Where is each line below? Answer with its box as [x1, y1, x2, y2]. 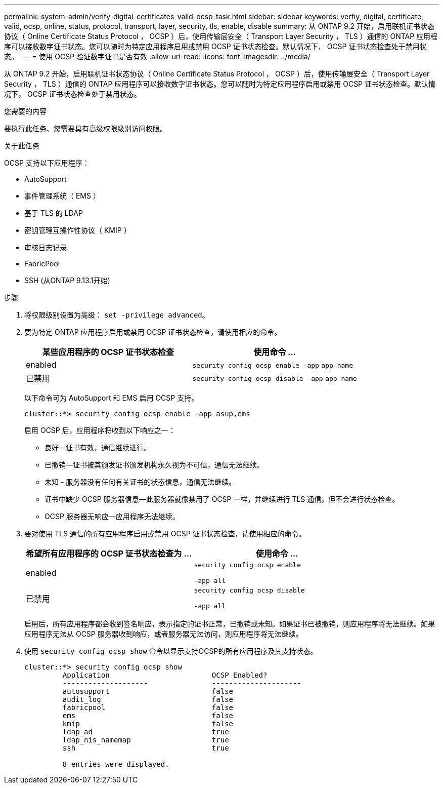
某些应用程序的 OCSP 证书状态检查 [42, 347, 174, 357]
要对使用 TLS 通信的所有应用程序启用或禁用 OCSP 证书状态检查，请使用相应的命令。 [24, 529, 306, 538]
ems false [62, 712, 234, 720]
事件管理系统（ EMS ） [24, 191, 100, 200]
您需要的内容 [4, 107, 47, 115]
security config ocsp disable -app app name [192, 375, 357, 382]
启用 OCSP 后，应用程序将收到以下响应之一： [24, 426, 175, 435]
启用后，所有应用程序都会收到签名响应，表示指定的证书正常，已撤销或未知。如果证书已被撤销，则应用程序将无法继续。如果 [24, 619, 435, 628]
